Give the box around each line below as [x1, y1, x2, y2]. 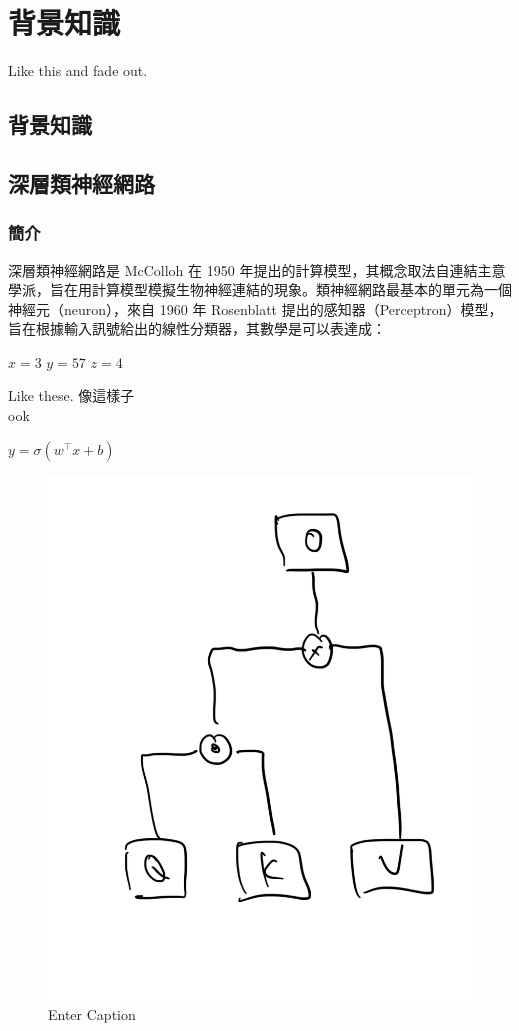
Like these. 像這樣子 [8, 385, 135, 406]
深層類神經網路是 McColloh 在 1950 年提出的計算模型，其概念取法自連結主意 [8, 259, 506, 280]
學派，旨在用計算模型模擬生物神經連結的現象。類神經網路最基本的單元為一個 [8, 279, 512, 300]
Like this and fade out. [8, 60, 148, 81]
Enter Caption [48, 1003, 136, 1024]
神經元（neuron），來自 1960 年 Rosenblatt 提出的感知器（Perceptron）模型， [8, 298, 503, 319]
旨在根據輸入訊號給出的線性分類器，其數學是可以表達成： [8, 318, 386, 339]
